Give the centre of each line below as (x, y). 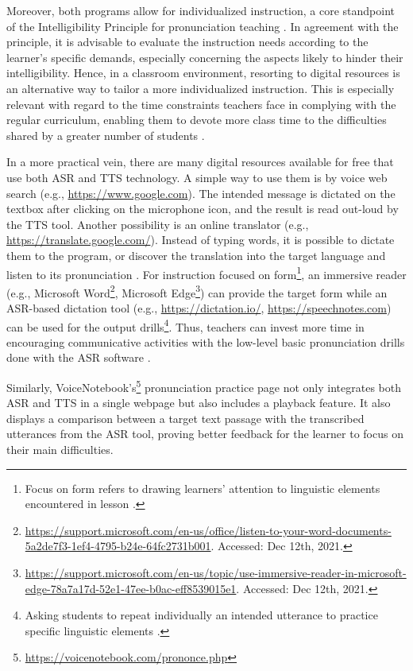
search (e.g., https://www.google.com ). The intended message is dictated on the (201, 193)
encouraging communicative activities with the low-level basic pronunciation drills (206, 341)
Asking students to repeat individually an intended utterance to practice (201, 615)
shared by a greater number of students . (106, 135)
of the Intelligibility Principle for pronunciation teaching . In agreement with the (203, 26)
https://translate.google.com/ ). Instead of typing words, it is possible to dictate (201, 240)
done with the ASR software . (79, 357)
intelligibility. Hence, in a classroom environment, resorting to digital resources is (203, 73)
